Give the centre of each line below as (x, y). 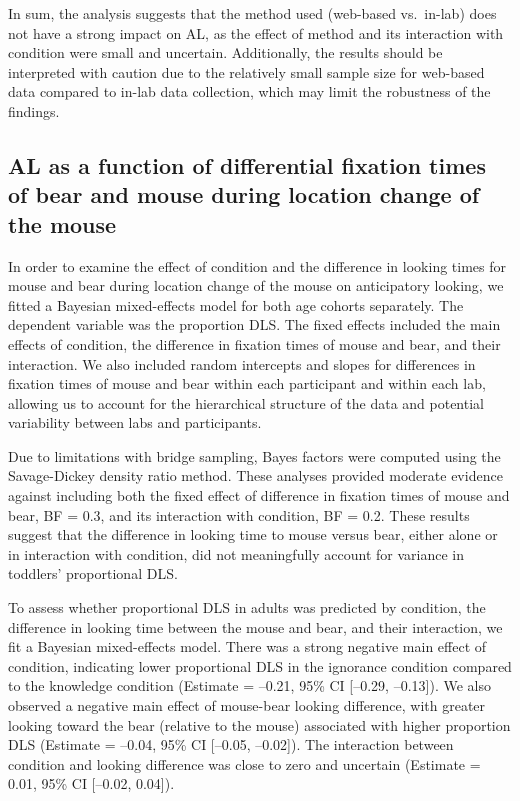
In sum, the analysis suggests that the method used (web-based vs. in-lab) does (252, 13)
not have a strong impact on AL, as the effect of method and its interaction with (256, 32)
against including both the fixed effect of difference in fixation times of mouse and (259, 495)
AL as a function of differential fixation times (247, 164)
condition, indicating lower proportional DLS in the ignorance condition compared (260, 665)
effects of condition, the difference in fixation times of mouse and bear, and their (254, 343)
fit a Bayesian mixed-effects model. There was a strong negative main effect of (247, 646)
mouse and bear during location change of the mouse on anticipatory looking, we (256, 285)
